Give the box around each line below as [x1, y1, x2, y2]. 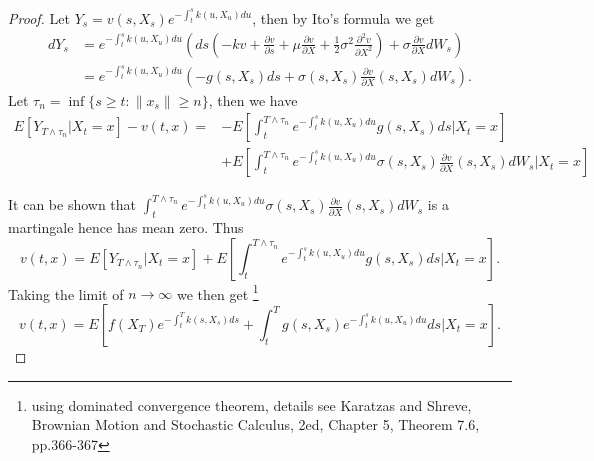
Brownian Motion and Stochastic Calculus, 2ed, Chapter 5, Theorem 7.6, [31, 414, 480, 435]
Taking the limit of [8, 283, 124, 304]
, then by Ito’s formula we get [252, 8, 435, 29]
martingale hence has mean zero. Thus [8, 217, 244, 238]
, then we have [208, 89, 298, 110]
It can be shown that [8, 194, 137, 215]
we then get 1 [176, 280, 259, 304]
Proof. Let [8, 8, 70, 29]
